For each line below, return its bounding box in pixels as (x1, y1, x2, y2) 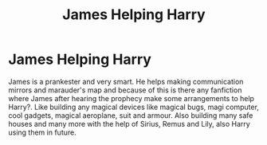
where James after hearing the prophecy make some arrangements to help (8, 93, 255, 103)
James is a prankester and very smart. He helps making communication (8, 76, 244, 86)
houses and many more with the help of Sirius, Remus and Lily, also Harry (8, 119, 251, 128)
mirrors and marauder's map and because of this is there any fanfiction (8, 85, 242, 95)
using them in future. (8, 127, 77, 137)
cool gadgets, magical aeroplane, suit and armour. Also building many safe (8, 110, 253, 120)
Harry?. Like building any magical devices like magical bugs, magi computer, (8, 102, 259, 112)
